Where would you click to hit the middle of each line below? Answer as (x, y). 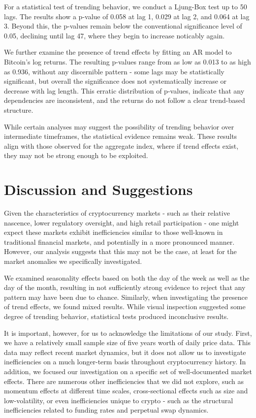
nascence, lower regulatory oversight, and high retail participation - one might (122, 222)
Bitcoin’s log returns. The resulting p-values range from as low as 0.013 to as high (128, 61)
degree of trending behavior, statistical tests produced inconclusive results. (116, 316)
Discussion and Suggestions (98, 189)
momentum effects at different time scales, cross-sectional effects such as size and (126, 391)
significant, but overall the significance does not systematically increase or (115, 81)
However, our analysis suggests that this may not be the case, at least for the (120, 251)
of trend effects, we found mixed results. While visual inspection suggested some (125, 306)
